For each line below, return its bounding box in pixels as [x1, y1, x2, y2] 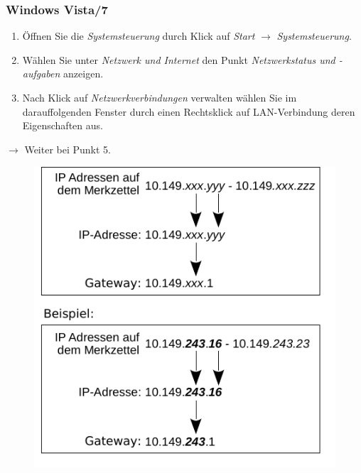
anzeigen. [63, 66, 104, 81]
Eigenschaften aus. [22, 118, 103, 133]
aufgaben [22, 66, 60, 81]
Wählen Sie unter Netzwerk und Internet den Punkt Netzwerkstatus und [22, 52, 335, 67]
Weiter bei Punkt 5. [24, 141, 111, 156]
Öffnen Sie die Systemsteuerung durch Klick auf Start [22, 28, 255, 43]
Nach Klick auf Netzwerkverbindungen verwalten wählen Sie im [22, 90, 297, 104]
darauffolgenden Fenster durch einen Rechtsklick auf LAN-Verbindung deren [22, 104, 355, 119]
